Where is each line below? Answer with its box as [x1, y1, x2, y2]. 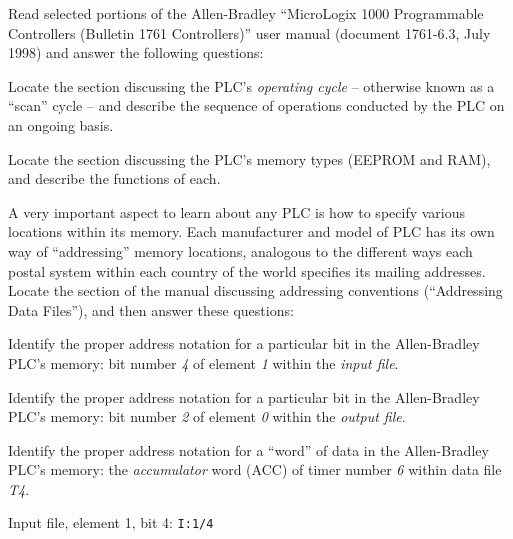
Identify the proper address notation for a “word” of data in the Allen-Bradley [8, 439, 489, 460]
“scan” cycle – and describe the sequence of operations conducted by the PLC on [8, 95, 505, 116]
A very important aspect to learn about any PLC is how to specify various [8, 201, 466, 222]
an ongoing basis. [8, 114, 114, 135]
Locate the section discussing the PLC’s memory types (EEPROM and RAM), [8, 148, 491, 169]
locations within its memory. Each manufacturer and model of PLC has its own [8, 221, 495, 242]
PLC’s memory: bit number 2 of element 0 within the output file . [8, 406, 406, 427]
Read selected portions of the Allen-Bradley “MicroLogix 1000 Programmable [8, 3, 484, 23]
